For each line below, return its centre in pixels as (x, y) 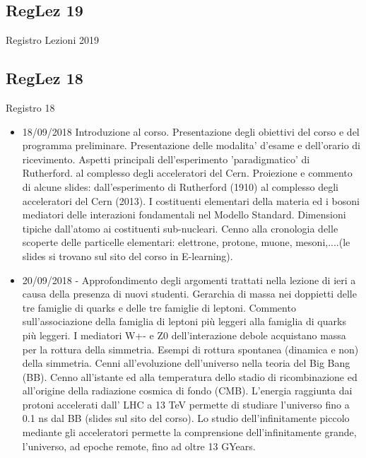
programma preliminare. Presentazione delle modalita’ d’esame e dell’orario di (191, 145)
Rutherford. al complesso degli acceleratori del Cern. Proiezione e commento (187, 173)
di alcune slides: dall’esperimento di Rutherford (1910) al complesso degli (180, 186)
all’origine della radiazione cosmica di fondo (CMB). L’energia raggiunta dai (187, 391)
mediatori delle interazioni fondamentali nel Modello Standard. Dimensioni (184, 215)
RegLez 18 (45, 78)
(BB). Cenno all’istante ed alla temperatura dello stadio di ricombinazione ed (190, 376)
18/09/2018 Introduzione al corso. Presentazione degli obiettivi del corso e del (191, 131)
